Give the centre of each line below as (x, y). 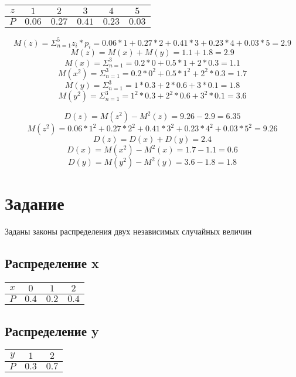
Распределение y (52, 330)
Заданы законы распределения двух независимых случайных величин (128, 231)
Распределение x (52, 263)
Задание (35, 203)
